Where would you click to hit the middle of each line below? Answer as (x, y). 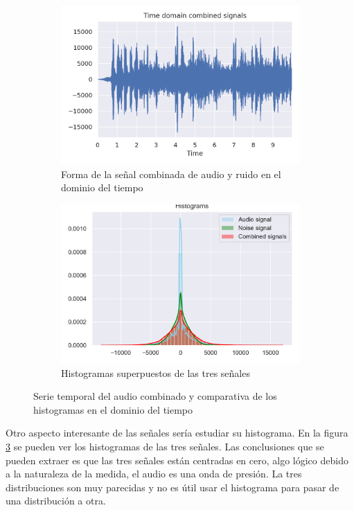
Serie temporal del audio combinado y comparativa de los (155, 396)
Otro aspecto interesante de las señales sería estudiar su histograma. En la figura (177, 433)
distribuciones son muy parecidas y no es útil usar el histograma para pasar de (172, 487)
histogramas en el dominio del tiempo (113, 409)
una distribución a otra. (56, 501)
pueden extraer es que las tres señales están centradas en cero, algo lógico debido (177, 460)
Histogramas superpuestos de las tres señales (156, 372)
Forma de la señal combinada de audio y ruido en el (171, 174)
